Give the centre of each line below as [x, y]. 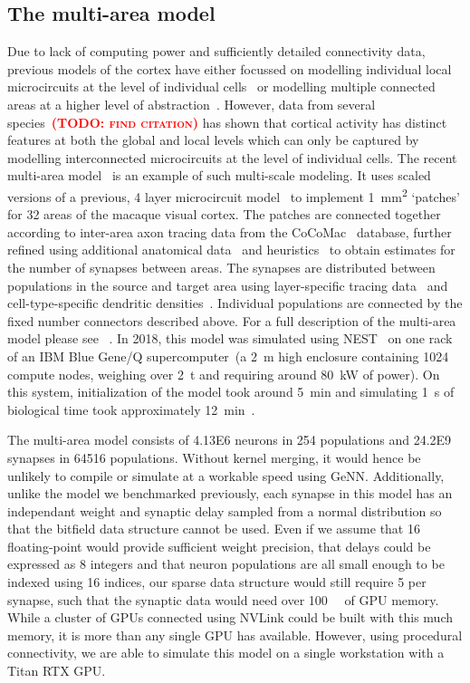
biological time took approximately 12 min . [131, 409]
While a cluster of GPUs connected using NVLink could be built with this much [230, 617]
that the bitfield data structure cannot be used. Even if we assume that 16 [214, 529]
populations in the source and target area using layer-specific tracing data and [228, 285]
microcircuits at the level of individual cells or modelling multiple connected [221, 87]
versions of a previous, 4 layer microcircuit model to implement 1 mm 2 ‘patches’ [234, 195]
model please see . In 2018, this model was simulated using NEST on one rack [230, 338]
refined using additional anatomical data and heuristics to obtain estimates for [231, 250]
